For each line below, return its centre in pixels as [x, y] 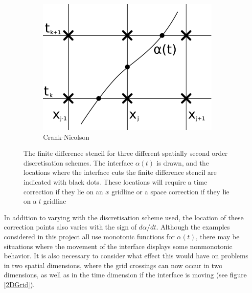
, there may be [218, 236]
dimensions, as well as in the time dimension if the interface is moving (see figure [126, 275]
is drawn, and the [183, 162]
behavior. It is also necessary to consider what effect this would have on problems [126, 256]
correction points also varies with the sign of [70, 227]
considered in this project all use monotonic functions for [89, 236]
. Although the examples [193, 227]
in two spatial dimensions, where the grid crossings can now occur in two [113, 265]
